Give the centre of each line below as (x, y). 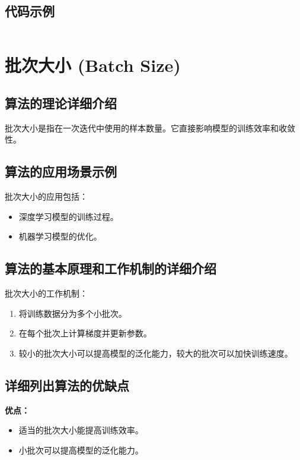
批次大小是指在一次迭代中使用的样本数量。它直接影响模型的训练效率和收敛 (150, 127)
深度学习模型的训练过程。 (68, 216)
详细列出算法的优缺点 (67, 385)
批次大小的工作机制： (46, 293)
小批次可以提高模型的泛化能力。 (81, 450)
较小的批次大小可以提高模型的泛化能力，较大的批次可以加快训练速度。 (156, 353)
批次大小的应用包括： (46, 196)
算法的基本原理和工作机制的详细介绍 (111, 268)
